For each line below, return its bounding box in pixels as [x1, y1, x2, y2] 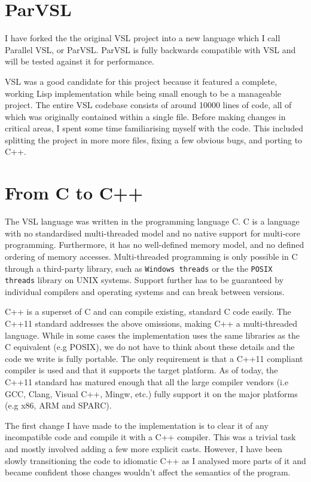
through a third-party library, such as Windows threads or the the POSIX [5, 262, 273, 274]
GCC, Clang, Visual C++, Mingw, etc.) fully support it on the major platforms [5, 387, 298, 400]
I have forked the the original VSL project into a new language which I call [5, 32, 280, 44]
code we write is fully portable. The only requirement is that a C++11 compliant [5, 352, 303, 364]
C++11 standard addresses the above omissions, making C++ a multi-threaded [5, 317, 298, 330]
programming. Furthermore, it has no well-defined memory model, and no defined [5, 238, 304, 251]
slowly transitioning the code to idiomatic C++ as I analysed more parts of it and [5, 454, 306, 466]
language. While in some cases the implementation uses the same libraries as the [5, 329, 300, 341]
